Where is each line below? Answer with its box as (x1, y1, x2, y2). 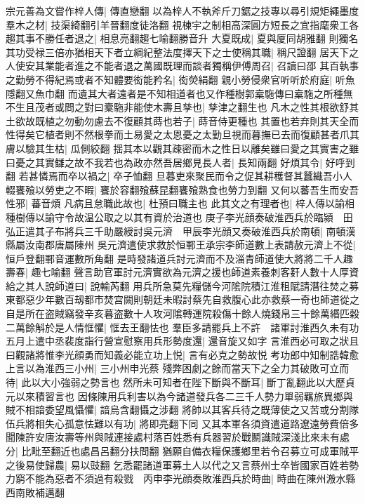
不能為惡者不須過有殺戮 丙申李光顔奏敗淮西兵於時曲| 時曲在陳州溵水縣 (25, 471, 356, 486)
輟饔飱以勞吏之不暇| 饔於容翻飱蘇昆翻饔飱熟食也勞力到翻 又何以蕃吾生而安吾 (6, 182, 359, 197)
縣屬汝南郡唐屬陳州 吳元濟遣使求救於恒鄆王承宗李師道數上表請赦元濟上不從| (6, 237, 356, 252)
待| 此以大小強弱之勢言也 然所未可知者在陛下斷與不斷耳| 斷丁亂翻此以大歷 (6, 375, 345, 390)
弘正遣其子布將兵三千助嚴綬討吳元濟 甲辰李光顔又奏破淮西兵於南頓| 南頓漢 (6, 223, 356, 238)
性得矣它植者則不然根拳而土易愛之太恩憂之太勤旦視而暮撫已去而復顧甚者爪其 (6, 127, 359, 142)
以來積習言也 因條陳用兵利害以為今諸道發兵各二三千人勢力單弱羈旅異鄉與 (15, 388, 353, 403)
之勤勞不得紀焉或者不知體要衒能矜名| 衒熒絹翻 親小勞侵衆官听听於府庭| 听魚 (6, 72, 355, 86)
